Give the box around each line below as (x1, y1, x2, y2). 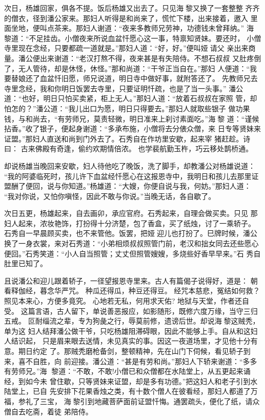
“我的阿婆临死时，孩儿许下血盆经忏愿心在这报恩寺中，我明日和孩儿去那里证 (4, 170, 259, 181)
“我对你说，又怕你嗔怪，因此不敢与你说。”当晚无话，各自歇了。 (4, 190, 216, 201)
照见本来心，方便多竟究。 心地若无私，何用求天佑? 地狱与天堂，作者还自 (4, 295, 249, 306)
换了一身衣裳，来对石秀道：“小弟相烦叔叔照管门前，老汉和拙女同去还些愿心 (4, 238, 259, 249)
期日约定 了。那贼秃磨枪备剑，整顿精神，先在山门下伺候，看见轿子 (18, 346, 243, 356)
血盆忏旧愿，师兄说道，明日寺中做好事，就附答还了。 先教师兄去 (39, 73, 258, 84)
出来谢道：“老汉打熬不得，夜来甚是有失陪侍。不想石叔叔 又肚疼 (39, 52, 254, 63)
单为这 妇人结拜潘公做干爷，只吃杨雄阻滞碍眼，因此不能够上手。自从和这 (4, 325, 251, 336)
